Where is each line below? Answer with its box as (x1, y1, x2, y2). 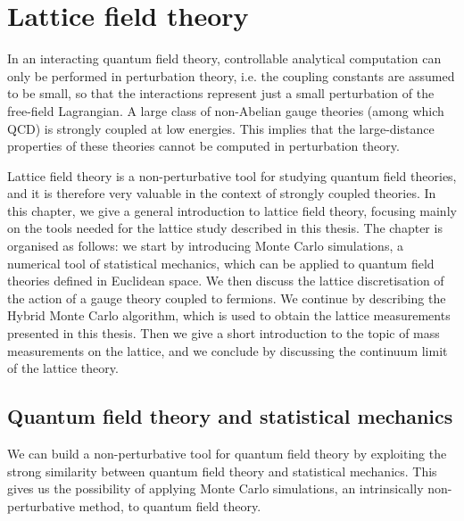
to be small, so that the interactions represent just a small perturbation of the (7, 84, 435, 103)
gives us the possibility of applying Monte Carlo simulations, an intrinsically (7, 479, 424, 498)
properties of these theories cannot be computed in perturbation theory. (7, 136, 400, 155)
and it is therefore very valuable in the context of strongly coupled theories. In (7, 184, 436, 203)
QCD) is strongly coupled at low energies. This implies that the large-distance (7, 119, 435, 137)
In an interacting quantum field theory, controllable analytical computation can (7, 49, 442, 68)
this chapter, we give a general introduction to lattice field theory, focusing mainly (7, 201, 457, 219)
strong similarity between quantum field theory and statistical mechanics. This (7, 461, 437, 480)
